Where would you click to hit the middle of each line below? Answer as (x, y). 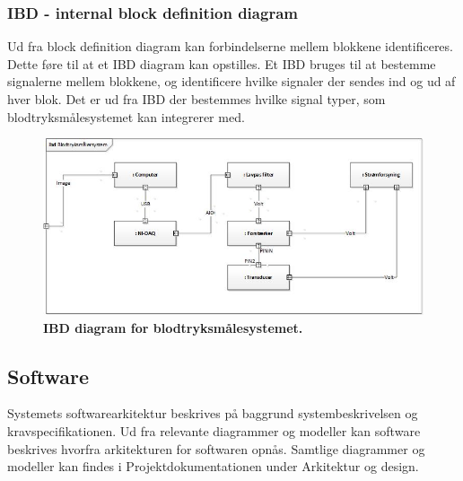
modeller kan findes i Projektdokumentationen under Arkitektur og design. (213, 466)
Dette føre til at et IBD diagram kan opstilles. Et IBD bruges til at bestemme (222, 63)
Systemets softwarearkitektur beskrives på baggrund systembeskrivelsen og (213, 413)
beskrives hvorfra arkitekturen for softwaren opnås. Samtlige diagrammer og (216, 448)
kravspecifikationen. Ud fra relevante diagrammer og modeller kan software (214, 430)
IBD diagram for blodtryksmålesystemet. (173, 327)
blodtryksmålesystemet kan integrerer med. (126, 116)
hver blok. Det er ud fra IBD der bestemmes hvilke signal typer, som (197, 99)
